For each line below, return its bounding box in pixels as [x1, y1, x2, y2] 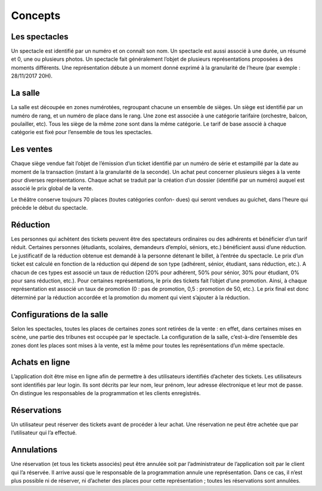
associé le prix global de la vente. [11, 185, 94, 192]
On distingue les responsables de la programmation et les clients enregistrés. [11, 390, 201, 397]
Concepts [11, 9, 61, 22]
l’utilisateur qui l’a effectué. [11, 429, 77, 436]
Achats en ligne [11, 358, 70, 368]
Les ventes [11, 144, 53, 154]
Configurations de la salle [11, 309, 109, 319]
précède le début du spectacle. [11, 204, 88, 212]
